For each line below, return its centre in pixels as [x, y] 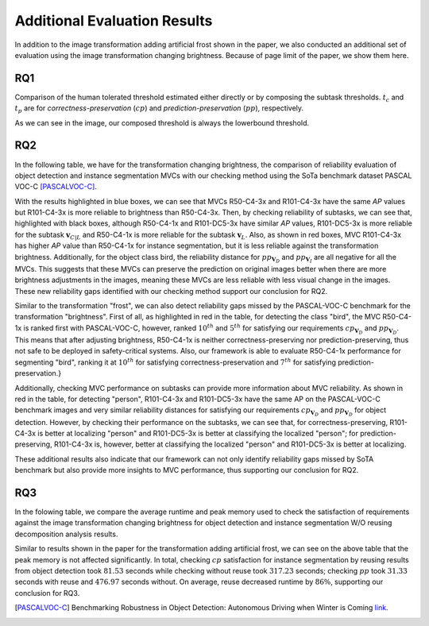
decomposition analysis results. [66, 534]
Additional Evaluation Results [114, 21]
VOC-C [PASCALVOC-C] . [56, 187]
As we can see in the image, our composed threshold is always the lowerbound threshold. [162, 122]
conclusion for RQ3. [47, 593]
